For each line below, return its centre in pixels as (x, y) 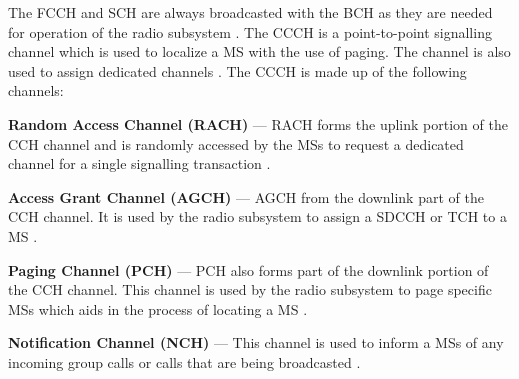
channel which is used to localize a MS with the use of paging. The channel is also (259, 51)
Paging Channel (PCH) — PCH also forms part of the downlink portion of (248, 269)
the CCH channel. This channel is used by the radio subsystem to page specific (250, 289)
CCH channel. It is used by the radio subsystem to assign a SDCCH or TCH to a (257, 216)
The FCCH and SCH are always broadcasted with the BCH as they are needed (250, 12)
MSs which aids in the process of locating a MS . (158, 308)
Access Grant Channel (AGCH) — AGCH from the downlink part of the (246, 196)
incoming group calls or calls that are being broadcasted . (184, 361)
